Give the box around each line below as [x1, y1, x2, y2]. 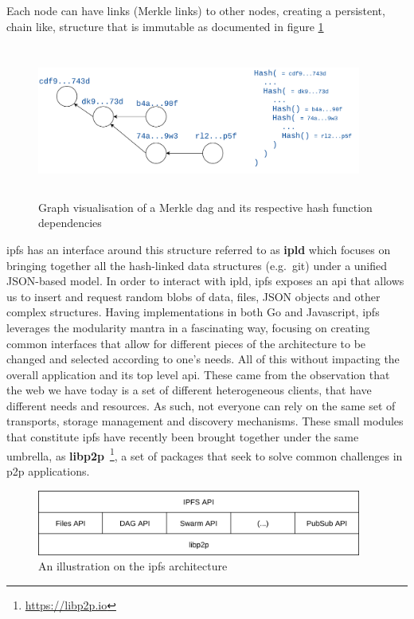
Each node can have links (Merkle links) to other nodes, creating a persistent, [6, 2, 385, 18]
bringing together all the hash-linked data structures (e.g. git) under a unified [6, 257, 388, 273]
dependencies [38, 214, 102, 231]
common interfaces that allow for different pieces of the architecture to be [6, 335, 366, 351]
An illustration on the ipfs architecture [38, 558, 228, 574]
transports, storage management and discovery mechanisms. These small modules [6, 413, 404, 429]
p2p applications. [6, 462, 90, 479]
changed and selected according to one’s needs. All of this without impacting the [6, 351, 400, 367]
